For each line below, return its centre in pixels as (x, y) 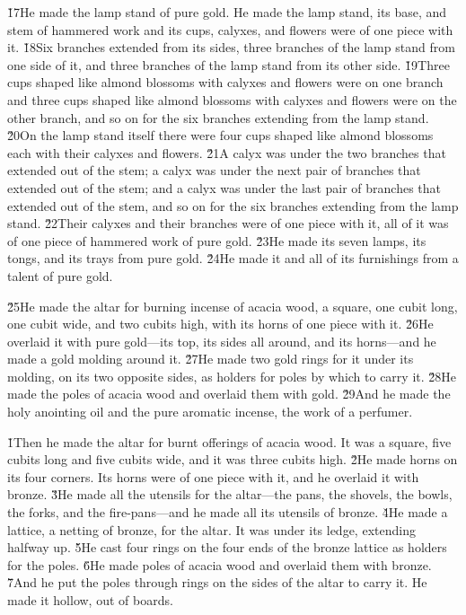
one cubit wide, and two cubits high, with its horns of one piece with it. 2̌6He (220, 324)
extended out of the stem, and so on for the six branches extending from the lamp (233, 205)
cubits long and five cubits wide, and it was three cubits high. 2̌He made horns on (233, 459)
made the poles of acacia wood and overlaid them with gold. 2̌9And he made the (229, 394)
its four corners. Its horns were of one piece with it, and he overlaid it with (213, 476)
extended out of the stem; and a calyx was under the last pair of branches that (224, 187)
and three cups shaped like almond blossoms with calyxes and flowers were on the (232, 99)
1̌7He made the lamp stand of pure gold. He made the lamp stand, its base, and (227, 12)
